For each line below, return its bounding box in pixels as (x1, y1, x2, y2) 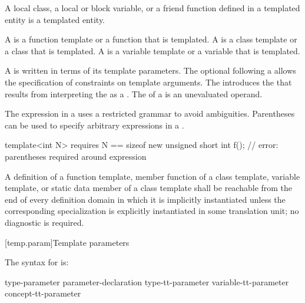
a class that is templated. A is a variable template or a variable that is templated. (5, 44, 300, 57)
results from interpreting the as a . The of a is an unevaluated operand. (5, 87, 263, 100)
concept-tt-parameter (5, 287, 81, 299)
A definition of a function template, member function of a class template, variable (5, 170, 300, 182)
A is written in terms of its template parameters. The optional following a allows (5, 64, 296, 77)
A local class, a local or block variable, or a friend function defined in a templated (5, 2, 300, 14)
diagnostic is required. (5, 216, 84, 228)
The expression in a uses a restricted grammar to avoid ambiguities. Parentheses (5, 107, 295, 120)
